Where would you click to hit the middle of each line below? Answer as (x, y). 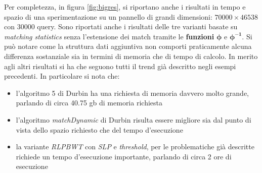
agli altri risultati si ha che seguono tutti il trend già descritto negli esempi (120, 66)
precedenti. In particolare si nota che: (62, 76)
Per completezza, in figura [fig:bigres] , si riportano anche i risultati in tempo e (125, 7)
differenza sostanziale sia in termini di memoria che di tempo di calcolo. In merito (131, 56)
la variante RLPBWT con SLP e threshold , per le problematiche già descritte (135, 147)
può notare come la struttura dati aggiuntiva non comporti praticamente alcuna (128, 46)
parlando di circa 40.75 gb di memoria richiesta (89, 103)
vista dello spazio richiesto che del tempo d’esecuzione (99, 129)
